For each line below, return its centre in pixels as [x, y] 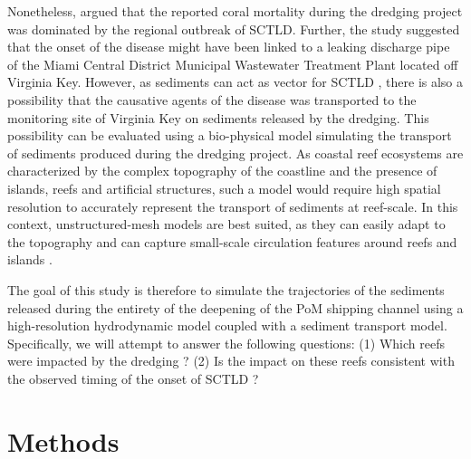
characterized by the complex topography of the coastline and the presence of [222, 171]
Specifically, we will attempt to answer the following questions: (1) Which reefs [226, 343]
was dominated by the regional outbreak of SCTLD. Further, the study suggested [234, 29]
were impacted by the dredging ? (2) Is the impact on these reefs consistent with [231, 361]
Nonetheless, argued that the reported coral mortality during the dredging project [235, 11]
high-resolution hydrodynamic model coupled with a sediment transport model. [227, 325]
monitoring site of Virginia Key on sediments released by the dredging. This [218, 117]
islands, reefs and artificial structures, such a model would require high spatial [224, 188]
